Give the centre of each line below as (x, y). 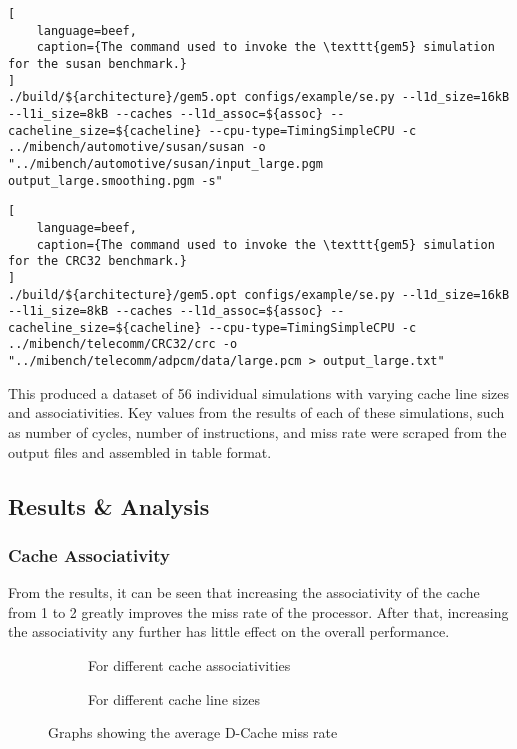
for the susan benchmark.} (97, 63)
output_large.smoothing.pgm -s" (115, 180)
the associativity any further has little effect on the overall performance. (229, 631)
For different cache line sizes (174, 698)
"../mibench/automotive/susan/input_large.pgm (165, 163)
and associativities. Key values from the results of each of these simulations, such (256, 412)
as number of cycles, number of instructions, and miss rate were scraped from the (257, 431)
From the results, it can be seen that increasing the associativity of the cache (244, 592)
